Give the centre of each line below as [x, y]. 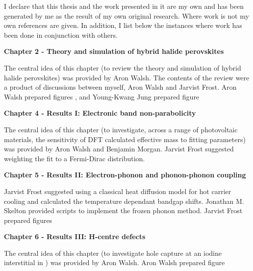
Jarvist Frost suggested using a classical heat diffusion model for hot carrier [118, 191]
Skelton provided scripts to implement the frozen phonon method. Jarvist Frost [123, 210]
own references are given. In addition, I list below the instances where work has [123, 25]
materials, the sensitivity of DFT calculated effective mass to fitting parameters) [125, 139]
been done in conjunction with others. [61, 35]
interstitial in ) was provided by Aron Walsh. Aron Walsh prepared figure [114, 262]
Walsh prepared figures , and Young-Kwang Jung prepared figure [102, 96]
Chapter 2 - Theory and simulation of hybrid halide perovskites [114, 51]
